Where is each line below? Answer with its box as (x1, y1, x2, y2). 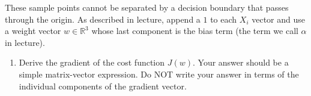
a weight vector (5, 24, 61, 37)
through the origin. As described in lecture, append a (5, 13, 201, 25)
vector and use (252, 13, 305, 25)
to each (210, 13, 237, 25)
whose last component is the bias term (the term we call (91, 24, 298, 37)
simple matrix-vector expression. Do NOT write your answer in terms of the (19, 67, 299, 80)
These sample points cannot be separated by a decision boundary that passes (5, 1, 289, 13)
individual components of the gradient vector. (19, 79, 187, 92)
